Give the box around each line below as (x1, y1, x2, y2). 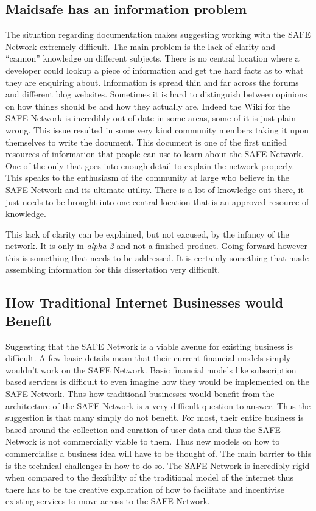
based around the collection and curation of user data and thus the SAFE (5, 423, 281, 435)
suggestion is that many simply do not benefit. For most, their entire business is (5, 411, 304, 424)
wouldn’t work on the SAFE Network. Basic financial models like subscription (5, 363, 297, 376)
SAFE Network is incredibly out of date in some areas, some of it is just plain (5, 111, 296, 124)
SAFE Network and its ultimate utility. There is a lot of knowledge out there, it (5, 183, 304, 196)
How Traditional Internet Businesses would (5, 293, 284, 312)
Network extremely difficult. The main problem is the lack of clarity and (5, 40, 276, 52)
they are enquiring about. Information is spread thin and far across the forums (5, 76, 299, 88)
